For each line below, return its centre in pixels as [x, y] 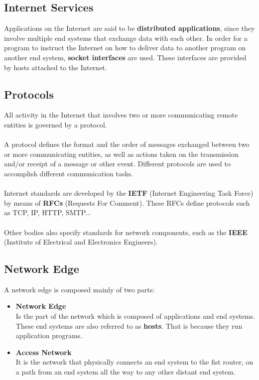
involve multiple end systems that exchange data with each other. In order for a [126, 38]
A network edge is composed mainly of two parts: [79, 289]
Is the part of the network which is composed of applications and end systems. [135, 316]
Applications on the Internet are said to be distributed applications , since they [129, 28]
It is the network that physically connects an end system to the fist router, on [134, 362]
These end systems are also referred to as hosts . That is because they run [129, 325]
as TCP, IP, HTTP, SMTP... [48, 212]
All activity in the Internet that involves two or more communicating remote [121, 115]
